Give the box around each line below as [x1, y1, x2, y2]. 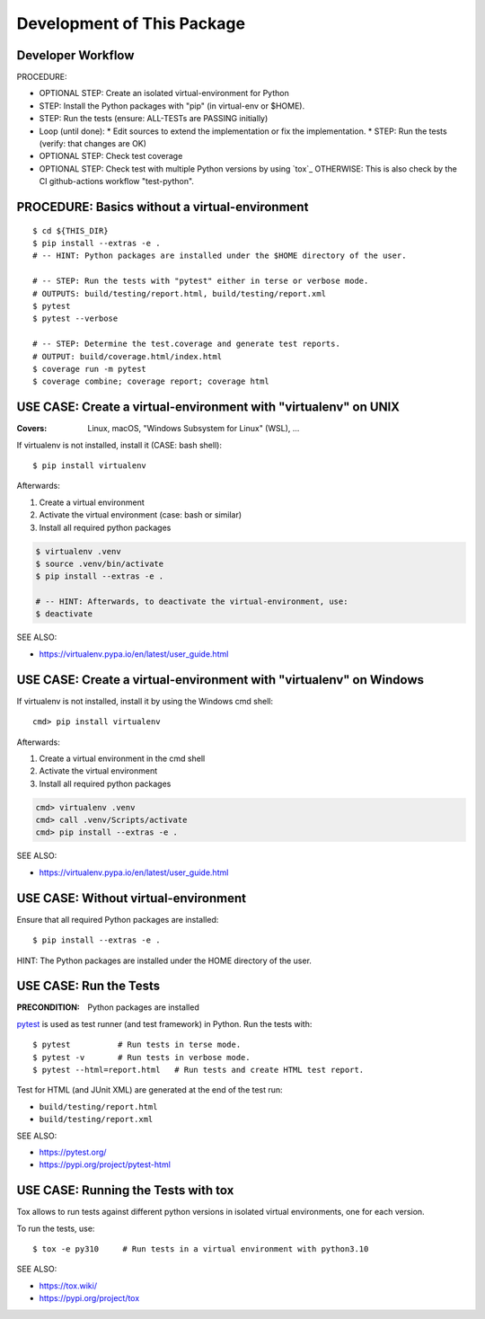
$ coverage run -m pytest [32, 364, 147, 374]
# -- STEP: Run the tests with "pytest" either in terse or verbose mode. [32, 276, 369, 287]
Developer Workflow [16, 48, 135, 63]
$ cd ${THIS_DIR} [32, 226, 109, 235]
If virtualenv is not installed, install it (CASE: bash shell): [16, 439, 222, 450]
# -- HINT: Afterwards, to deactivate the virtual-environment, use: [35, 597, 348, 606]
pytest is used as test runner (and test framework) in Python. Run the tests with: [16, 1018, 313, 1029]
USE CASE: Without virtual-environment [16, 890, 247, 906]
